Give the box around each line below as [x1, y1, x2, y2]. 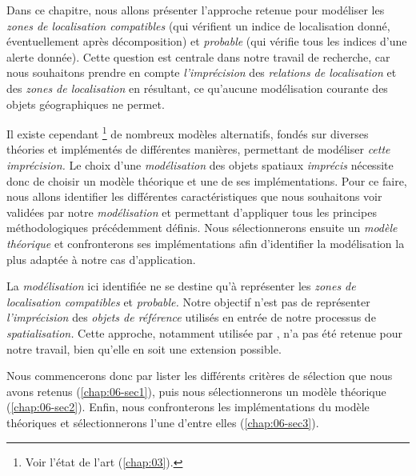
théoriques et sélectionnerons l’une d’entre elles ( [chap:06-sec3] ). [6, 414, 319, 430]
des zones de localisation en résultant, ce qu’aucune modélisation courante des [6, 79, 388, 96]
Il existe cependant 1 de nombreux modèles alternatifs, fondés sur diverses [6, 123, 369, 142]
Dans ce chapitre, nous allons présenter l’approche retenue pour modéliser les [6, 2, 385, 18]
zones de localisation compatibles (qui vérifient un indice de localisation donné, [6, 17, 390, 34]
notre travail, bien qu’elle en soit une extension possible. [6, 340, 282, 357]
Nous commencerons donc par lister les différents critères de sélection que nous [6, 367, 393, 384]
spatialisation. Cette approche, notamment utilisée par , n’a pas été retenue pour [6, 324, 403, 341]
